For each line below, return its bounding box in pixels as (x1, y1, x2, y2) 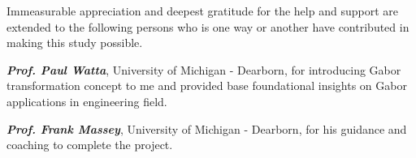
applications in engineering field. (6, 92, 167, 109)
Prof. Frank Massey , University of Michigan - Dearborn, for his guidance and (6, 120, 407, 137)
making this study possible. (6, 34, 143, 51)
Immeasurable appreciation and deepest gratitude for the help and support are (6, 2, 398, 19)
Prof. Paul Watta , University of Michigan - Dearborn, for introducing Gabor (6, 61, 401, 78)
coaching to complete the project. (6, 136, 173, 153)
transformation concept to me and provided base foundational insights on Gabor (6, 77, 407, 94)
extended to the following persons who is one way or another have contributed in (6, 18, 409, 35)
